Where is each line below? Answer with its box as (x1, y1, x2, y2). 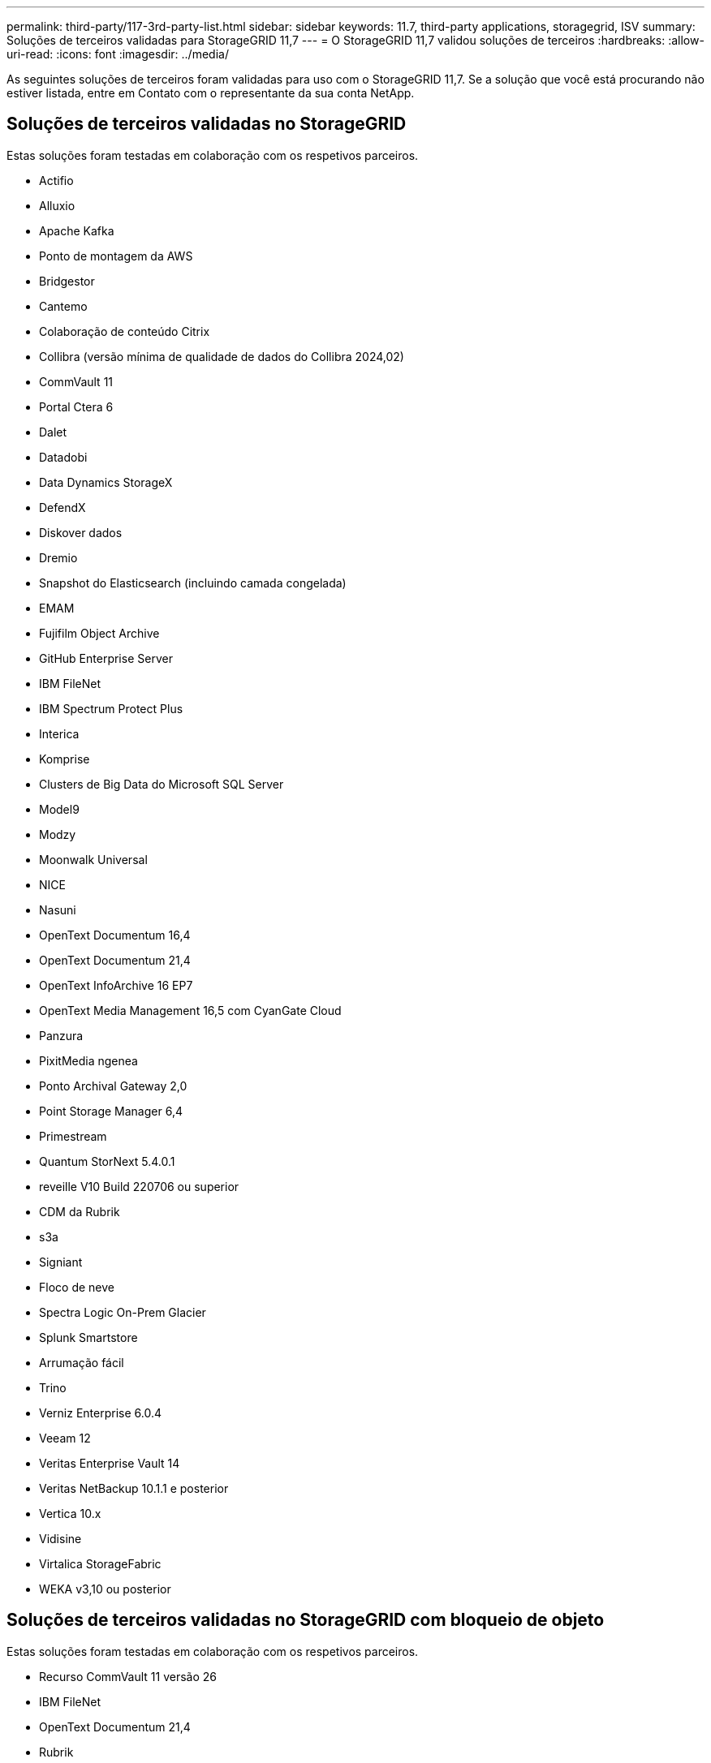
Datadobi (39, 449, 88, 464)
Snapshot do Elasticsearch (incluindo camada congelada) (39, 575, 347, 590)
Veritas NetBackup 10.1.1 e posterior (39, 1481, 229, 1495)
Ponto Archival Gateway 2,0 (39, 1078, 187, 1093)
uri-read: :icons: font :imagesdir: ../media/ (6, 47, 229, 61)
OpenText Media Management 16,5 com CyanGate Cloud (39, 1003, 342, 1017)
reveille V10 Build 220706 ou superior (39, 1179, 239, 1193)
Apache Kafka (39, 223, 114, 238)
